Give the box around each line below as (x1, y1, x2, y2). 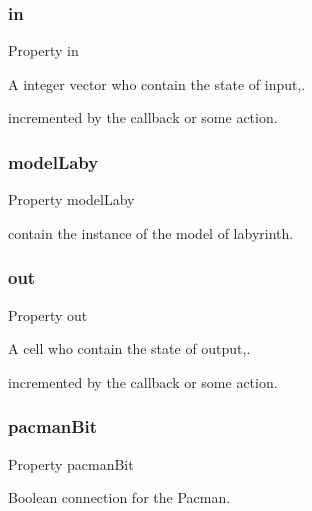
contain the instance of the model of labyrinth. (8, 222, 294, 243)
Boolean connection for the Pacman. (8, 487, 231, 508)
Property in (8, 40, 79, 61)
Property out (8, 304, 88, 325)
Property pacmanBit (8, 453, 134, 474)
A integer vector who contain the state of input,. (8, 73, 306, 94)
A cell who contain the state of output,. (8, 338, 251, 359)
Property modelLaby (8, 189, 135, 210)
